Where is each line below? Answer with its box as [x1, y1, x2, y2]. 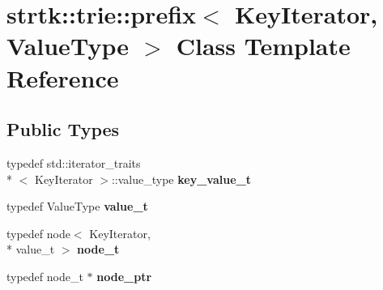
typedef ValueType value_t [6, 198, 148, 215]
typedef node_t [6, 267, 83, 284]
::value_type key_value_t [111, 170, 251, 187]
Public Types [6, 117, 120, 142]
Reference [6, 61, 119, 94]
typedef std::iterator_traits [6, 154, 141, 171]
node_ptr [96, 267, 152, 284]
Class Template [176, 29, 351, 62]
